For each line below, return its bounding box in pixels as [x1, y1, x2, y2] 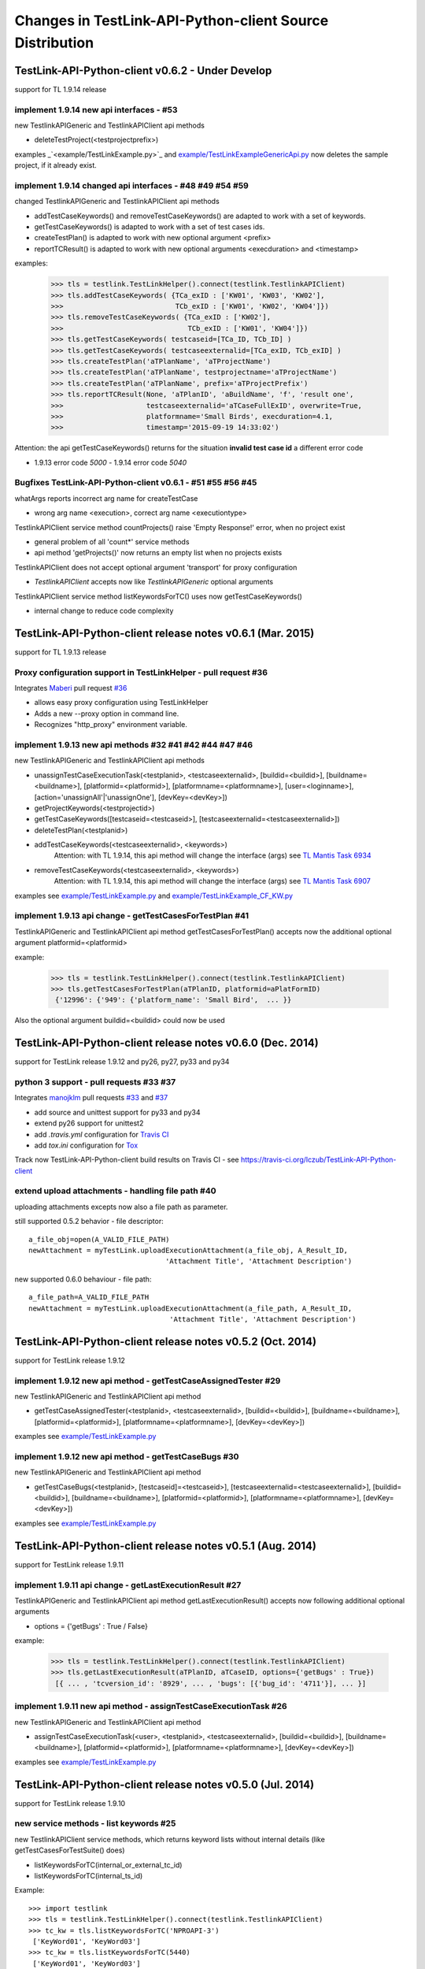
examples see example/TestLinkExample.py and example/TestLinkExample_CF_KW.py [14, 891, 294, 900]
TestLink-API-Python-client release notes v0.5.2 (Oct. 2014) [14, 1335, 317, 1348]
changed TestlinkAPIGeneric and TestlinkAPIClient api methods [14, 197, 220, 206]
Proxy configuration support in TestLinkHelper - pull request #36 [14, 666, 268, 677]
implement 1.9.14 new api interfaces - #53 [14, 104, 178, 115]
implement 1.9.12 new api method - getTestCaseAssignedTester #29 [14, 1375, 281, 1386]
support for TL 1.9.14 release [14, 84, 107, 94]
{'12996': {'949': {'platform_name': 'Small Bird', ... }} [55, 996, 292, 1004]
